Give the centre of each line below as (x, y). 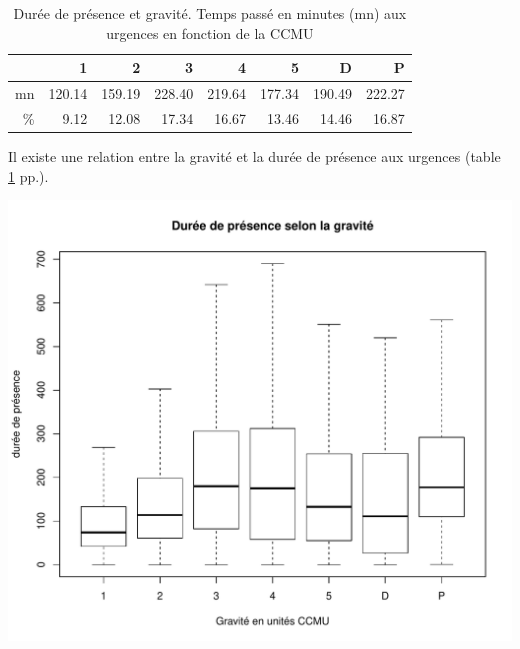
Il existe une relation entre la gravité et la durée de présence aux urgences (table (254, 155)
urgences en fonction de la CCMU (210, 32)
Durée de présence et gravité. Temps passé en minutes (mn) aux (210, 13)
